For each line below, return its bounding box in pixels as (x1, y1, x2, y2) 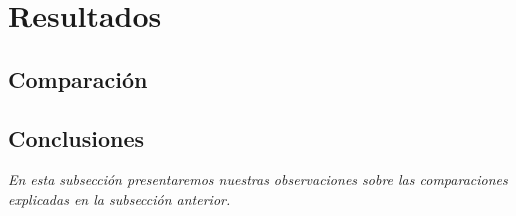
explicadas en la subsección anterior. (8, 188, 231, 209)
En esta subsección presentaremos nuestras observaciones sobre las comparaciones (8, 169, 508, 190)
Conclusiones (8, 122, 145, 153)
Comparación (8, 63, 148, 94)
